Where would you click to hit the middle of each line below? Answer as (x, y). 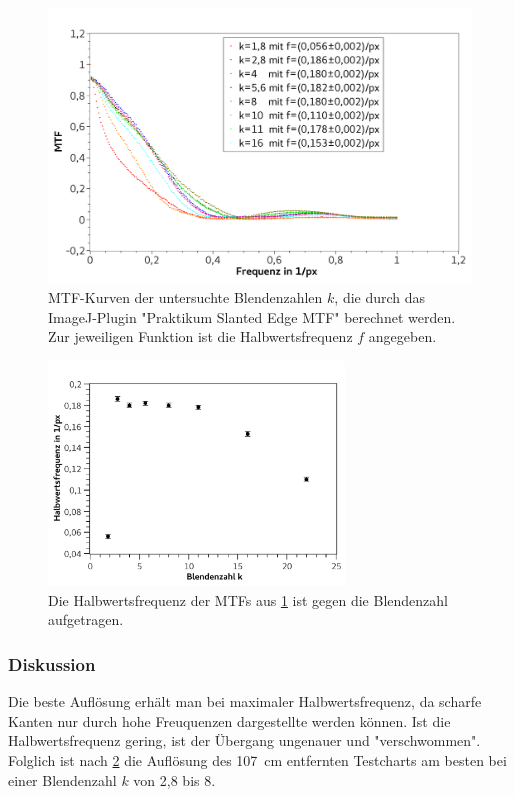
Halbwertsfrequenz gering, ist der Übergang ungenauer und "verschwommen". (244, 740)
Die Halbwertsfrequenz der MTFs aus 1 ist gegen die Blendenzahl (248, 599)
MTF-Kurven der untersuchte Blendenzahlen (185, 296)
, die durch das (380, 296)
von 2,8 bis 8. (174, 779)
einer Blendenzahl (62, 779)
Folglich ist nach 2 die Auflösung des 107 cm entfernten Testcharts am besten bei (257, 759)
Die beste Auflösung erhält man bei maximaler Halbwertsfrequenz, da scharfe (245, 701)
